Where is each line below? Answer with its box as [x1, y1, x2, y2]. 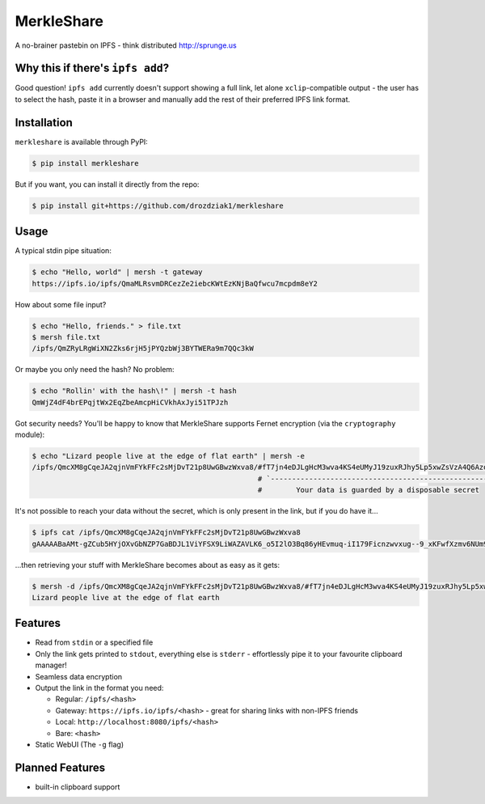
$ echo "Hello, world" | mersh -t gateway [32, 268, 203, 277]
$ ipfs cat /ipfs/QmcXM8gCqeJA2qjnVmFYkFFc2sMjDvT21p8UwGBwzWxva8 [32, 528, 301, 537]
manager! [35, 660, 68, 671]
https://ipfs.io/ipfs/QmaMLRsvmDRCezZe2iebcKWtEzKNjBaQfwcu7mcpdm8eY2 [32, 279, 318, 288]
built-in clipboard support [35, 781, 120, 792]
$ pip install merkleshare [32, 159, 139, 167]
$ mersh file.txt [32, 332, 101, 341]
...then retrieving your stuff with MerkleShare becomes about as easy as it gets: [15, 560, 280, 569]
